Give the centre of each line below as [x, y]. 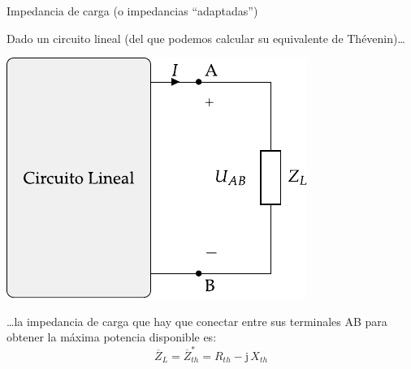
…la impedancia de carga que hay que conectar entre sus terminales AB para [197, 321]
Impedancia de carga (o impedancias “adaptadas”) [132, 11]
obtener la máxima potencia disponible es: [112, 337]
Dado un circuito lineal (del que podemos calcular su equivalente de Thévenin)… [206, 38]
